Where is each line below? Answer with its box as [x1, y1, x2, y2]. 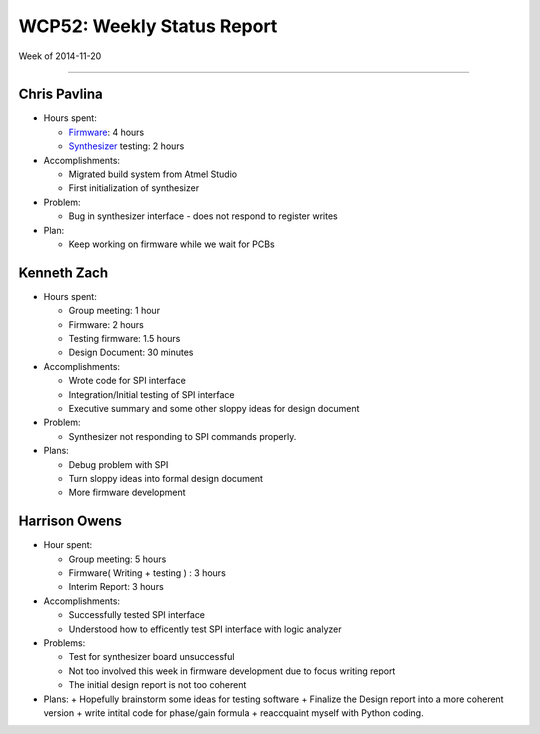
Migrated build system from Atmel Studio [68, 168, 238, 180]
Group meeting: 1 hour [68, 305, 160, 317]
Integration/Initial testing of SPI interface [68, 388, 235, 400]
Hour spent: [43, 539, 93, 551]
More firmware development [68, 486, 186, 499]
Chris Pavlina [18, 86, 104, 103]
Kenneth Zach [18, 264, 109, 281]
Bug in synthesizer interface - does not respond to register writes [68, 210, 339, 222]
